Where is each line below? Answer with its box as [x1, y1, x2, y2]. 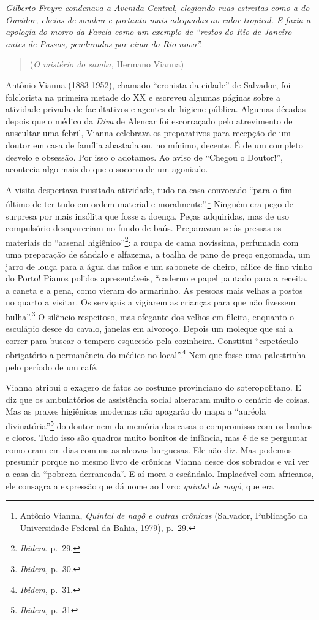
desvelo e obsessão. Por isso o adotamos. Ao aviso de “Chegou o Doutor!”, [6, 150, 283, 163]
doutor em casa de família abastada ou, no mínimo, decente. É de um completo [6, 138, 303, 151]
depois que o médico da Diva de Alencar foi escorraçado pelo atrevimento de [6, 114, 293, 127]
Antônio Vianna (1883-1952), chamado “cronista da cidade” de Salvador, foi [6, 78, 291, 91]
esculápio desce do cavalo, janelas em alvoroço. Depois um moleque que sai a [6, 322, 293, 335]
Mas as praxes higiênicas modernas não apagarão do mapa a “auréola [6, 405, 266, 418]
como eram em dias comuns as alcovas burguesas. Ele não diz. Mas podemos [6, 443, 292, 456]
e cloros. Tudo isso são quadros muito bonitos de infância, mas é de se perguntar [6, 431, 308, 444]
